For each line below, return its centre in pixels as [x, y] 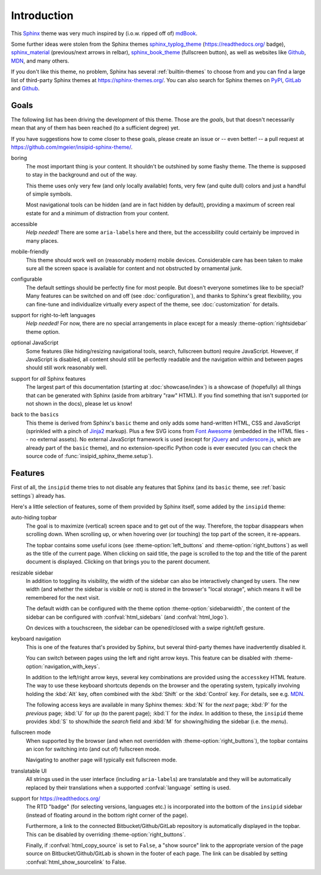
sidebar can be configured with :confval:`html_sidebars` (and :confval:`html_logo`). [127, 617]
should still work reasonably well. [67, 368]
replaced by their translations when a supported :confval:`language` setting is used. [128, 788]
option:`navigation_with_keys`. [63, 666]
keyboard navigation [36, 639]
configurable [27, 279]
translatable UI [29, 771]
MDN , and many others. [40, 61]
